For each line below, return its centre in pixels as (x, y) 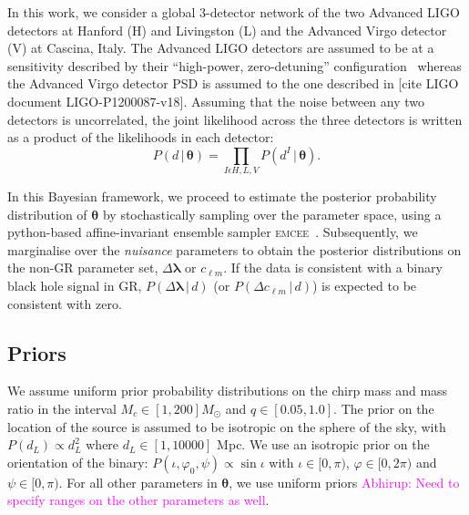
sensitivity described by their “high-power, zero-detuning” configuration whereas (234, 65)
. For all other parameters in (138, 482)
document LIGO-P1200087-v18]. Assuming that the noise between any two (216, 101)
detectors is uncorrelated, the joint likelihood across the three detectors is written (235, 119)
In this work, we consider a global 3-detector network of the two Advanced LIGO (234, 12)
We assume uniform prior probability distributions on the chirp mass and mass (228, 391)
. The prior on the (384, 409)
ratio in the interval (62, 409)
